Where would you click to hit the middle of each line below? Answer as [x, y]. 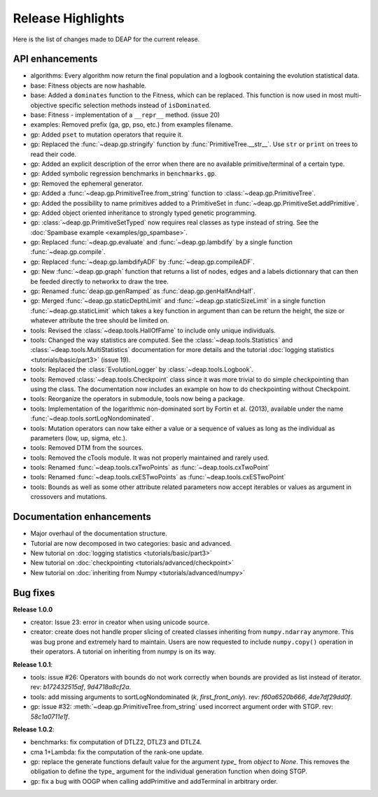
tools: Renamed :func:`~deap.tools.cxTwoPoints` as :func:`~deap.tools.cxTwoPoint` [150, 467]
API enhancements [55, 59]
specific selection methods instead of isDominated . [135, 105]
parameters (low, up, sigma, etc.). [79, 438]
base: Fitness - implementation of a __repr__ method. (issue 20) [125, 115]
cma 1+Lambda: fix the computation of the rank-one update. [117, 752]
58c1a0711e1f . [50, 717]
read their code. [54, 154]
